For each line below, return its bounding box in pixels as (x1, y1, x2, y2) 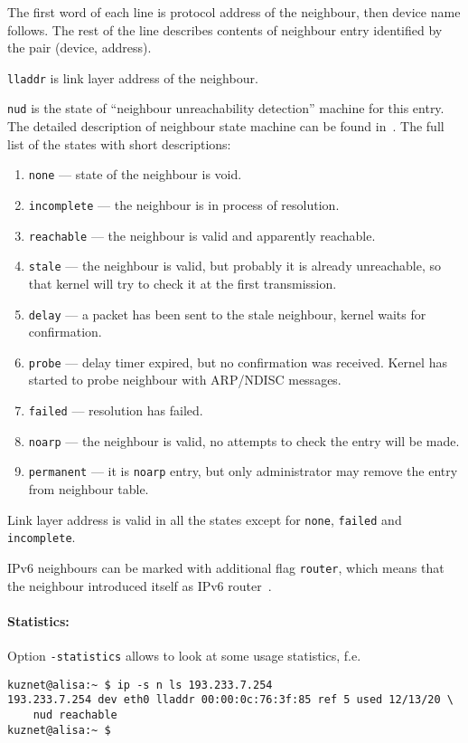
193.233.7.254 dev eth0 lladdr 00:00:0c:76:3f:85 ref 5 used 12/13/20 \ (7, 693, 454, 707)
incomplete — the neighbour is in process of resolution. (28, 195, 340, 214)
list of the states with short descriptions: (7, 134, 231, 153)
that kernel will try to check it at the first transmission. (28, 273, 337, 292)
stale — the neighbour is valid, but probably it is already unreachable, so (28, 256, 442, 275)
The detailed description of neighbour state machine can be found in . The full (7, 117, 445, 136)
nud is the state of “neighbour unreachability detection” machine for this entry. (7, 99, 445, 118)
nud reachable (33, 708, 117, 721)
